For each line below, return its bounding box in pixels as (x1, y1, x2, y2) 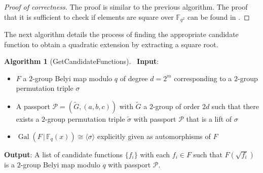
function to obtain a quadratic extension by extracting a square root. (4, 39, 218, 49)
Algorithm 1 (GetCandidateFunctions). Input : (4, 56, 159, 66)
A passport (16, 101, 50, 112)
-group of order (153, 101, 200, 112)
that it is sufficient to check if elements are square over (4, 11, 174, 22)
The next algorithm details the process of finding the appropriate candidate (4, 29, 239, 40)
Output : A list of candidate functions (4, 149, 123, 159)
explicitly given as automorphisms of (97, 130, 211, 141)
